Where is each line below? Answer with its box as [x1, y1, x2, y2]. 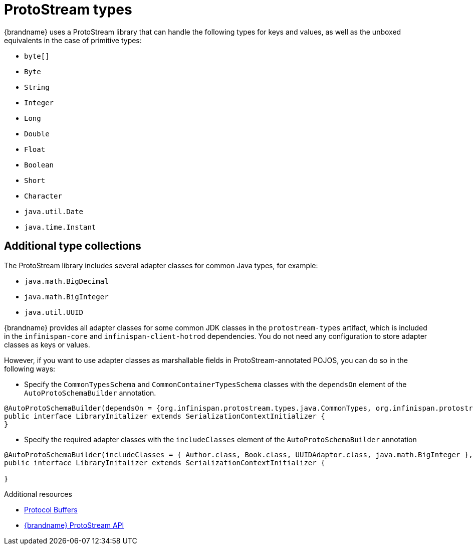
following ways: [4, 364, 56, 373]
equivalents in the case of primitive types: [4, 36, 142, 45]
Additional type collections [4, 240, 141, 253]
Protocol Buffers [24, 505, 78, 514]
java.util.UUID [24, 308, 84, 316]
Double [24, 129, 50, 138]
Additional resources [4, 489, 72, 498]
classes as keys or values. [4, 340, 90, 349]
